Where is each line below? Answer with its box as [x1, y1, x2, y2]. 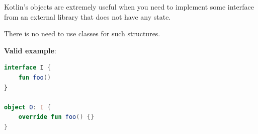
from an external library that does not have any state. [4, 11, 171, 22]
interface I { [4, 64, 51, 72]
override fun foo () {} [18, 113, 95, 121]
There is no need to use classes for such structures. [4, 28, 160, 39]
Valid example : [4, 45, 56, 55]
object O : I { [4, 103, 51, 111]
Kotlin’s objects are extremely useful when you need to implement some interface [4, 2, 254, 12]
